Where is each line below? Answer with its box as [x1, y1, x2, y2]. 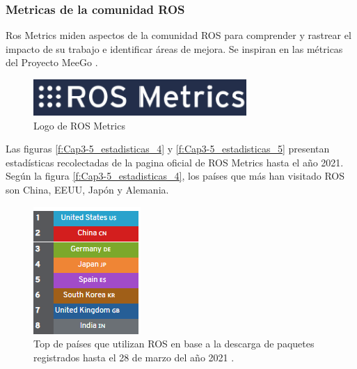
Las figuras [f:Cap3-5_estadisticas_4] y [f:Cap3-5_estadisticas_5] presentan [6, 141, 330, 156]
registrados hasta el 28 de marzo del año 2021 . [33, 350, 235, 364]
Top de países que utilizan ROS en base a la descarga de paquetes [33, 336, 315, 351]
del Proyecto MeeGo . [6, 55, 98, 70]
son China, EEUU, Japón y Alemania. [6, 182, 169, 196]
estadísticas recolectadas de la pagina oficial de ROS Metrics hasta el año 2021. [6, 155, 344, 169]
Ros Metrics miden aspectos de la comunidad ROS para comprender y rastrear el [6, 28, 351, 42]
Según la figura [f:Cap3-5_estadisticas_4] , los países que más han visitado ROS [6, 168, 344, 183]
